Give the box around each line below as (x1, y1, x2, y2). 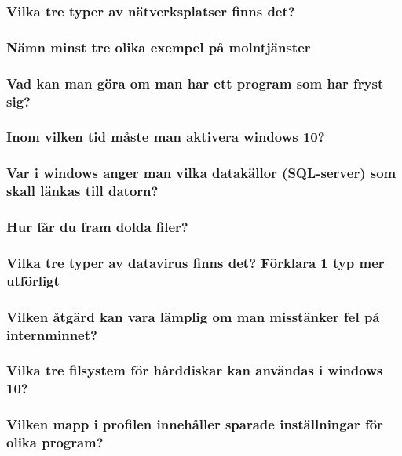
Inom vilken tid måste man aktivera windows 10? (6, 127, 325, 147)
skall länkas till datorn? (6, 181, 159, 201)
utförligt (6, 270, 60, 290)
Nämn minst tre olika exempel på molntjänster (6, 37, 311, 56)
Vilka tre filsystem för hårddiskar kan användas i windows (6, 360, 383, 380)
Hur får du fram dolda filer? (6, 216, 188, 236)
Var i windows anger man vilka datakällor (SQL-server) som (6, 163, 397, 183)
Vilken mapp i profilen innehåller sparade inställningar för (6, 414, 383, 434)
